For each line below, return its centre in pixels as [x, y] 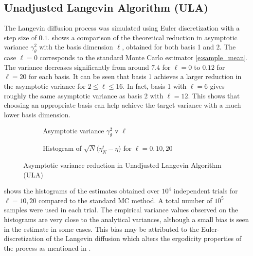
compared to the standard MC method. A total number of [125, 200]
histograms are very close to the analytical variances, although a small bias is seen [126, 219]
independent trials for [206, 191]
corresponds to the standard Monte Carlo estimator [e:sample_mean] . [144, 57]
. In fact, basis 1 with [155, 86]
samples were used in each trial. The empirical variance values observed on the [121, 210]
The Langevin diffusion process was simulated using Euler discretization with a [122, 28]
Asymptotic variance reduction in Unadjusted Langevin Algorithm [122, 165]
